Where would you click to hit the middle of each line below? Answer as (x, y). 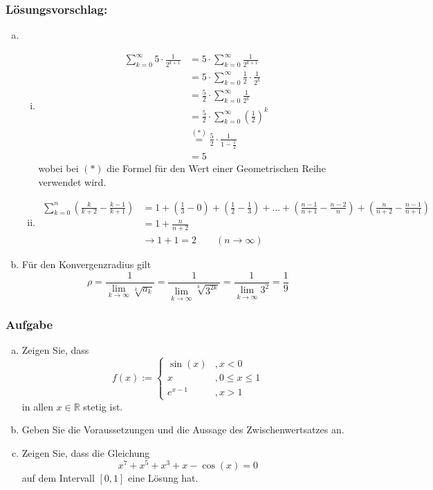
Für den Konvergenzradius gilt (86, 264)
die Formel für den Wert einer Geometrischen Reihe (216, 168)
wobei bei (58, 168)
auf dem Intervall (58, 478)
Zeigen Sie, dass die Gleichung (86, 452)
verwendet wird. (72, 182)
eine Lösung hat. (163, 478)
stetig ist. (103, 406)
